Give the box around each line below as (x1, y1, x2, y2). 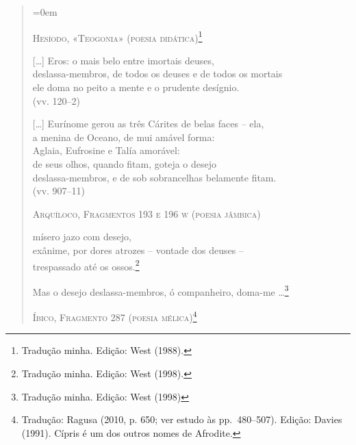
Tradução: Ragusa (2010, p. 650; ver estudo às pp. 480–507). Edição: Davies (21, 412, 342, 427)
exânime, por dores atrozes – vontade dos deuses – (32, 242, 244, 257)
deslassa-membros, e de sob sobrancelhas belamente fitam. (32, 170, 277, 184)
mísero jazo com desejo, (32, 229, 131, 244)
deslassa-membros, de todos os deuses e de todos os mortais (32, 66, 283, 81)
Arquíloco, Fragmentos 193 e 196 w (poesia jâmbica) (32, 206, 261, 220)
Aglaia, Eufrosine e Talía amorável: (32, 143, 180, 157)
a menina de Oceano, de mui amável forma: (32, 129, 215, 144)
